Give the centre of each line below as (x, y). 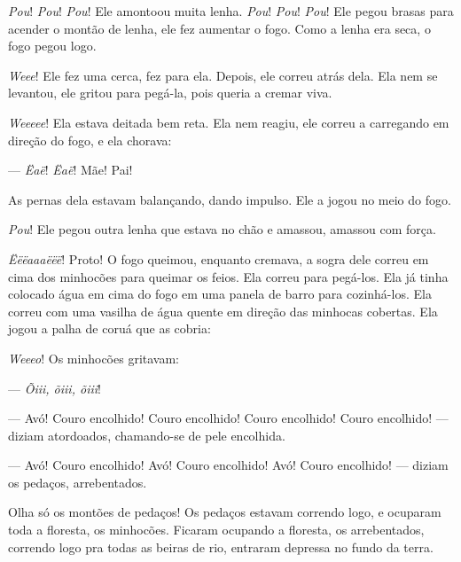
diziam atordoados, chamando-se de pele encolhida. (147, 435)
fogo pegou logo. (52, 46)
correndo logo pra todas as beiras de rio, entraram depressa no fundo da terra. (221, 546)
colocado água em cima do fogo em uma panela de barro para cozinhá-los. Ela (220, 294)
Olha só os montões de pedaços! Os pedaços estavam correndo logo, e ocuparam (225, 512)
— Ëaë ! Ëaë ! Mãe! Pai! (70, 170)
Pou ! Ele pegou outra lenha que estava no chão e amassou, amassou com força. (222, 229)
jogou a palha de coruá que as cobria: (109, 328)
